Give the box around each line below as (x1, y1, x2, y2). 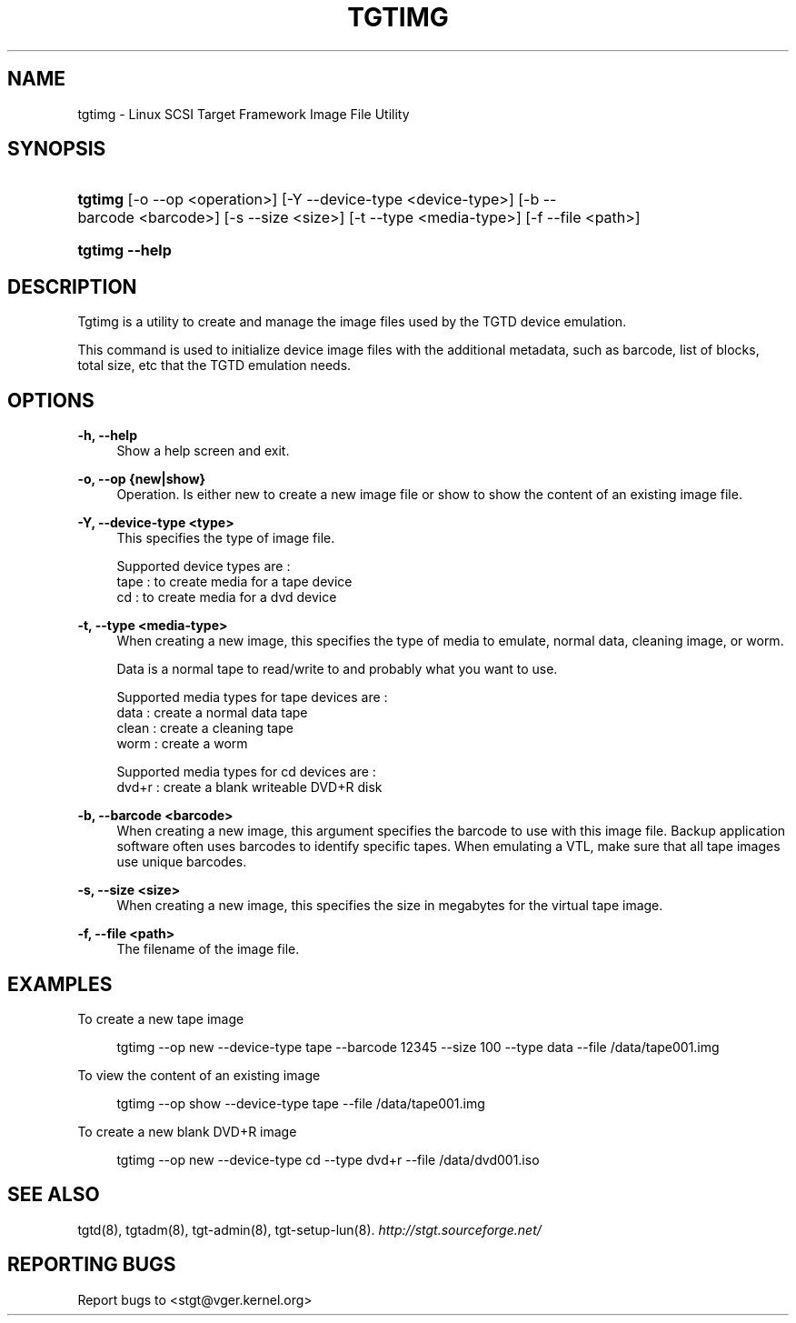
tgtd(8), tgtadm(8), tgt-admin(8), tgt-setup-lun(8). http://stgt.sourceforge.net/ (77, 1221, 542, 1238)
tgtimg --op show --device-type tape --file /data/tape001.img (116, 1095, 485, 1111)
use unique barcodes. (116, 854, 247, 870)
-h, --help (77, 427, 137, 444)
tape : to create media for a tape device (116, 574, 353, 590)
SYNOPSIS (7, 137, 106, 161)
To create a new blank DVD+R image (77, 1123, 297, 1139)
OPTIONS (7, 388, 95, 412)
